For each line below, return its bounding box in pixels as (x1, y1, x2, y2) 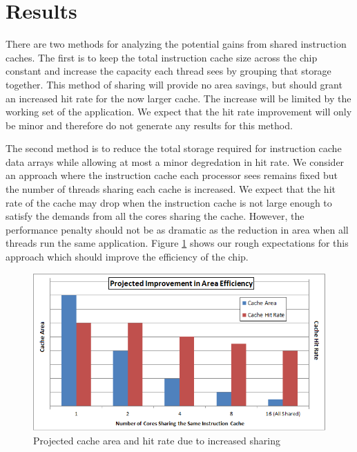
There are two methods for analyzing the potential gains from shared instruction (6, 37, 347, 51)
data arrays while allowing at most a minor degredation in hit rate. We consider (6, 154, 345, 169)
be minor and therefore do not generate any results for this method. (6, 117, 293, 132)
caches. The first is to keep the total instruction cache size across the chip (6, 50, 318, 64)
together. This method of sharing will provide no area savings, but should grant (6, 77, 342, 91)
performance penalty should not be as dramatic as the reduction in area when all (6, 222, 349, 236)
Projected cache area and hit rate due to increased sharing (33, 433, 280, 447)
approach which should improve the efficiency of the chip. (6, 249, 249, 264)
